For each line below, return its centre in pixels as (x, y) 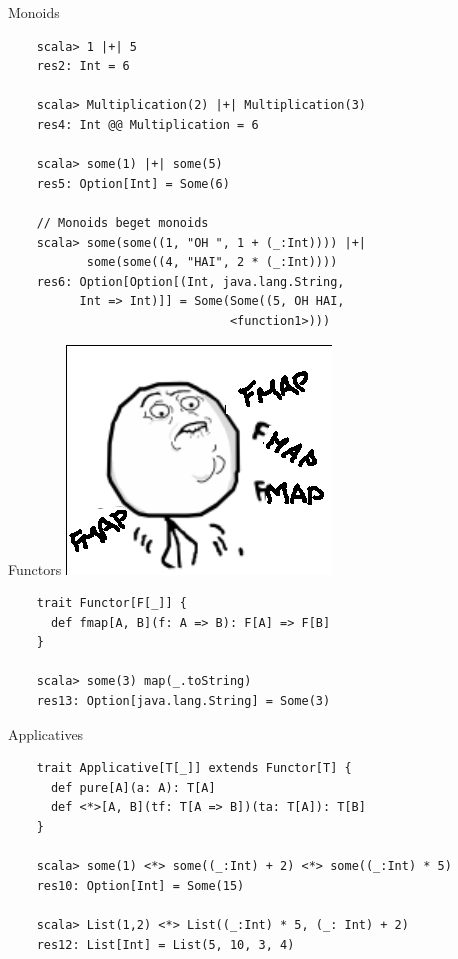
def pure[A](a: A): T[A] (133, 787)
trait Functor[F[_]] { (111, 603)
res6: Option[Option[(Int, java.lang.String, (190, 281)
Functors (35, 568)
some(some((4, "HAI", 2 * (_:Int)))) (212, 262)
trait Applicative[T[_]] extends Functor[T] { (194, 768)
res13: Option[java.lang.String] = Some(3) (183, 701)
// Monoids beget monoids (122, 222)
